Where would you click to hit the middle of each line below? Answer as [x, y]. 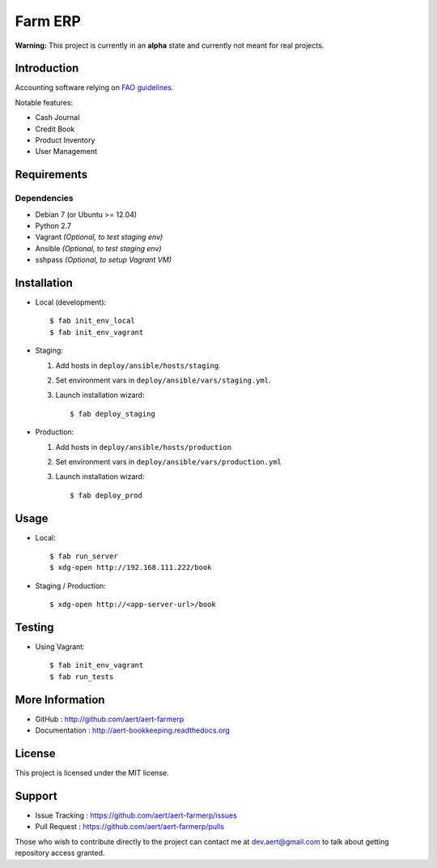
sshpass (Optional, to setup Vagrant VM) [103, 260]
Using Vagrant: [60, 647]
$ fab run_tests [82, 676]
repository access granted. [60, 853]
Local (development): [71, 302]
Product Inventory [65, 140]
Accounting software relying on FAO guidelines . [94, 88]
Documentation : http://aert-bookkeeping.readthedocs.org [132, 730]
